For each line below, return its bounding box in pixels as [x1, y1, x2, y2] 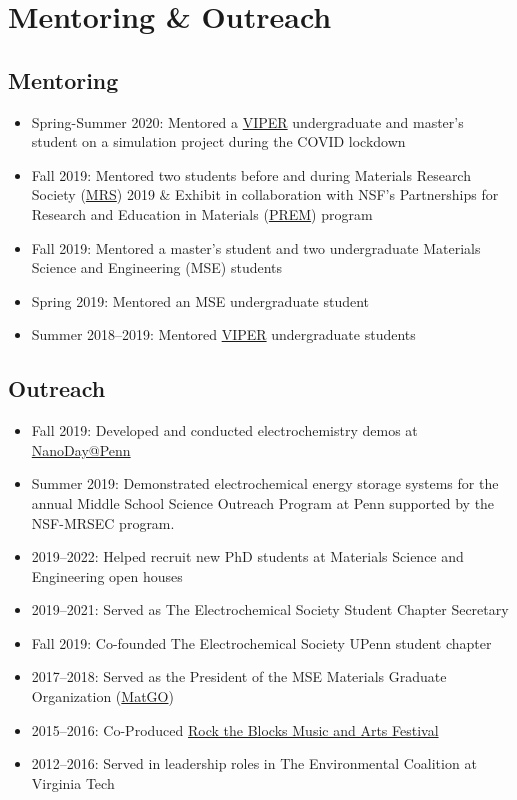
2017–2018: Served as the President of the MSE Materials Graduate [31, 666, 447, 687]
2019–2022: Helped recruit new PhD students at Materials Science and [31, 546, 464, 567]
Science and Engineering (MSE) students [31, 257, 283, 278]
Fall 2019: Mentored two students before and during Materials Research [31, 164, 471, 185]
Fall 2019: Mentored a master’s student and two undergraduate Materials [31, 237, 481, 258]
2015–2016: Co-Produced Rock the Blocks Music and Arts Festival [31, 719, 439, 740]
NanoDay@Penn [31, 439, 131, 460]
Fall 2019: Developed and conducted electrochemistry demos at [31, 420, 418, 441]
